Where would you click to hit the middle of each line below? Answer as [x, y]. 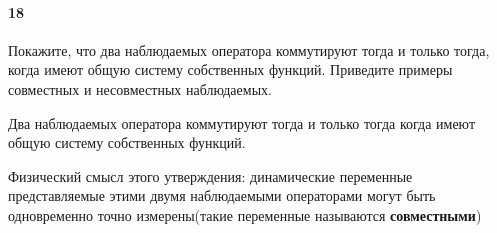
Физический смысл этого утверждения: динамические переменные [210, 175]
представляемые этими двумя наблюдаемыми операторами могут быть [222, 195]
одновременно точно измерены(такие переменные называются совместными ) [245, 214]
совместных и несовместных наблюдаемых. [140, 88]
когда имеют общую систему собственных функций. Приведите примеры [230, 69]
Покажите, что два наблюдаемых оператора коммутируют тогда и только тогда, [249, 49]
